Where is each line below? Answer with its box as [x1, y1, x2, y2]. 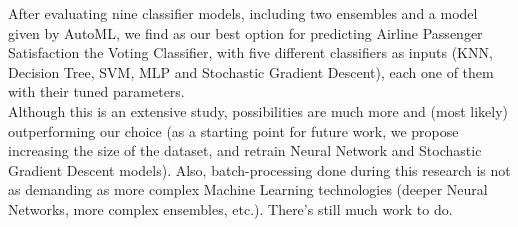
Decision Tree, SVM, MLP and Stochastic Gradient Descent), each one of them [8, 61, 494, 82]
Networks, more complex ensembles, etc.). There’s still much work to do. [8, 198, 453, 219]
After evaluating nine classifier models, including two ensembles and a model [8, 3, 478, 23]
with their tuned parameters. [8, 81, 185, 102]
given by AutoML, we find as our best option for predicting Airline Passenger [8, 22, 483, 43]
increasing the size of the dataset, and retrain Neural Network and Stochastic [8, 140, 482, 161]
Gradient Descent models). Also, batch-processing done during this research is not [8, 159, 511, 180]
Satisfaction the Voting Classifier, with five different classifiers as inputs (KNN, [8, 42, 493, 63]
